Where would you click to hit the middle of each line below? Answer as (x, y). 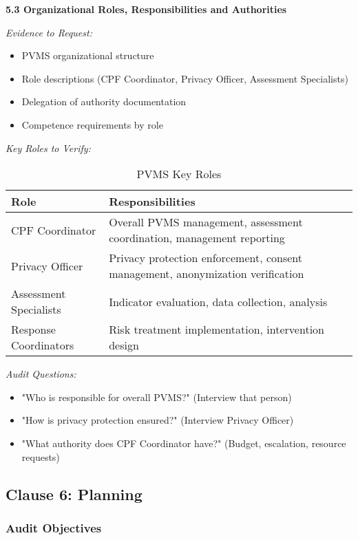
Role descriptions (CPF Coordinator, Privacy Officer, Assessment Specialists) (185, 78)
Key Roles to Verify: (48, 148)
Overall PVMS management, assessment (206, 222)
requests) (41, 456)
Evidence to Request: (49, 32)
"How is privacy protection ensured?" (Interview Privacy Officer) (158, 420)
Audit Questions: (41, 374)
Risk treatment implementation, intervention (217, 330)
